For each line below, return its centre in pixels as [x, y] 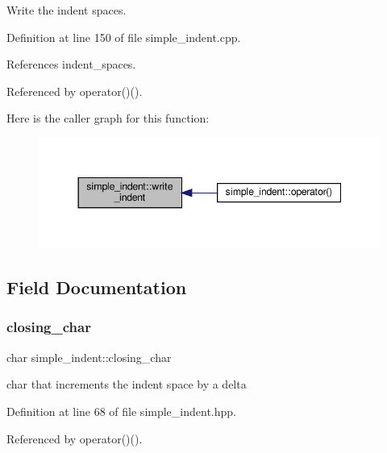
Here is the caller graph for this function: [108, 118]
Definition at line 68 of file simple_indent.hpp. [121, 411]
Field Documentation [97, 287]
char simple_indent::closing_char [89, 357]
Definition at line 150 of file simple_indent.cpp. [124, 37]
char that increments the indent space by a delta [127, 384]
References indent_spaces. [71, 64]
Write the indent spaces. [67, 10]
